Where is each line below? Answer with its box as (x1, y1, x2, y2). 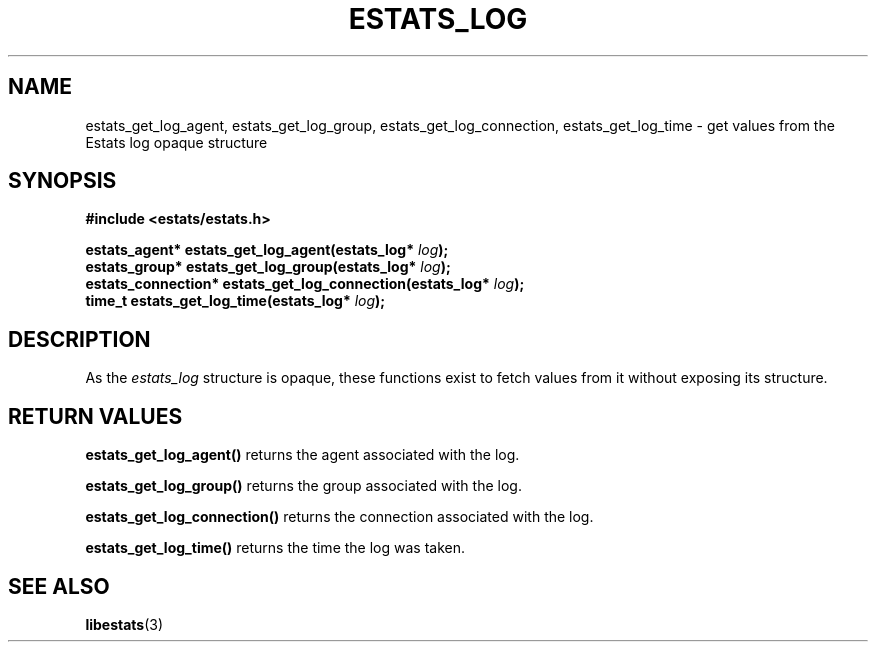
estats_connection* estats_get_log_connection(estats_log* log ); (85, 275, 525, 293)
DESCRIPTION (8, 326, 151, 352)
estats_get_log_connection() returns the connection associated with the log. (85, 508, 594, 526)
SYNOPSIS (8, 168, 117, 194)
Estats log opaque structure (85, 133, 268, 151)
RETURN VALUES (8, 403, 183, 429)
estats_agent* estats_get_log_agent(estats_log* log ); (85, 241, 449, 259)
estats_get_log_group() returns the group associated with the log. (85, 477, 522, 495)
